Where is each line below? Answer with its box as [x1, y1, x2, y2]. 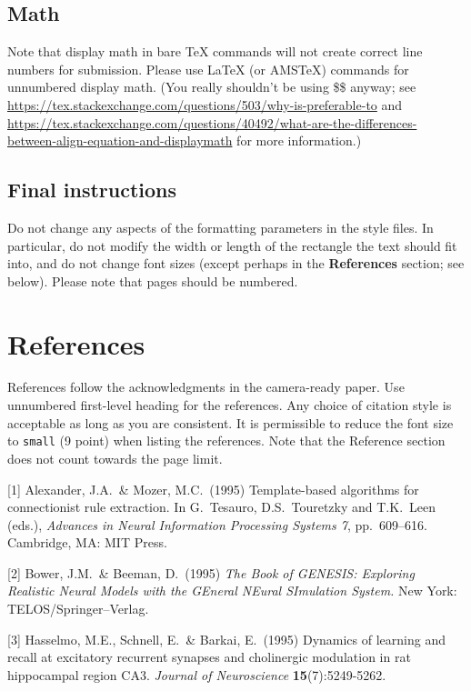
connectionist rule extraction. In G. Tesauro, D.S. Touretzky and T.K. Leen [7, 497, 436, 516]
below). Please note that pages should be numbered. [7, 271, 298, 290]
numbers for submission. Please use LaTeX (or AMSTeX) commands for [7, 59, 409, 78]
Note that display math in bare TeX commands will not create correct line [7, 42, 423, 61]
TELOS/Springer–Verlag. [7, 599, 149, 618]
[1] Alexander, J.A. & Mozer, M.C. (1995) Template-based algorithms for [7, 479, 419, 498]
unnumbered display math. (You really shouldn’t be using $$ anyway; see [7, 77, 416, 96]
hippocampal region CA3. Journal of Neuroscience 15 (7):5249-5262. [7, 665, 386, 684]
